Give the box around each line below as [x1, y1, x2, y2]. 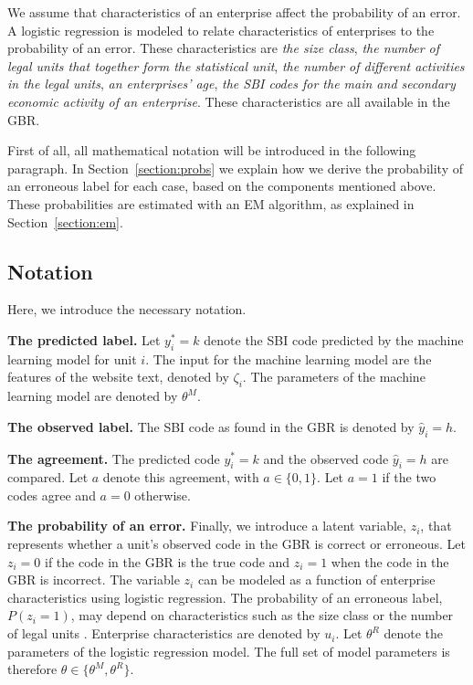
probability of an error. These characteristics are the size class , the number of [7, 38, 440, 58]
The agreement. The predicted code [7, 448, 220, 468]
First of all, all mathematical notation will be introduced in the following [7, 141, 416, 160]
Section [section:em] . [7, 212, 123, 231]
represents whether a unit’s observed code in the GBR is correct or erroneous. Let [7, 534, 466, 553]
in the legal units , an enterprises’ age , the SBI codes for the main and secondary [7, 74, 456, 93]
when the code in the [331, 552, 449, 571]
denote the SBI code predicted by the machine [204, 330, 464, 349]
